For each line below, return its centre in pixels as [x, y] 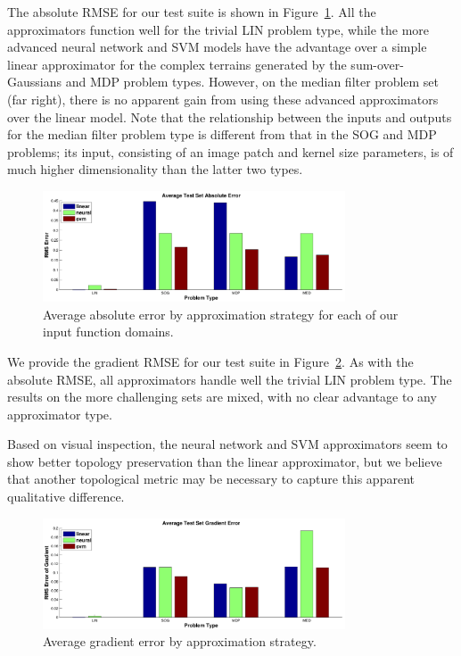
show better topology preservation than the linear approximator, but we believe [225, 461]
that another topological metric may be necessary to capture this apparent [211, 479]
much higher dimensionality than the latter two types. [155, 169]
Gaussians [34, 82]
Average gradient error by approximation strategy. [180, 641]
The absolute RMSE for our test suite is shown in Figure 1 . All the [192, 12]
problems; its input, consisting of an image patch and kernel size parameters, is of [230, 151]
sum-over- [377, 64]
